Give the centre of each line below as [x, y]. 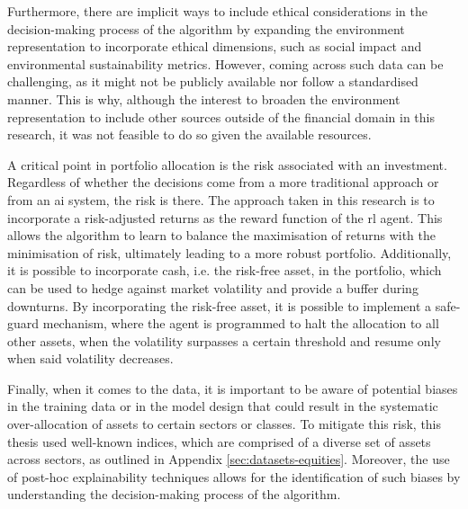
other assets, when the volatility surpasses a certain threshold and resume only [224, 340]
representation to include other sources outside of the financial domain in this [221, 116]
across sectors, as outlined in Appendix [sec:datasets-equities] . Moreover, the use [229, 459]
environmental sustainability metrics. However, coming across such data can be [225, 63]
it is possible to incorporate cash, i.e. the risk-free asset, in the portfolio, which [225, 270]
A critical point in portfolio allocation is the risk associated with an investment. [227, 164]
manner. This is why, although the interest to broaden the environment [204, 98]
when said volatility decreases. [90, 358]
